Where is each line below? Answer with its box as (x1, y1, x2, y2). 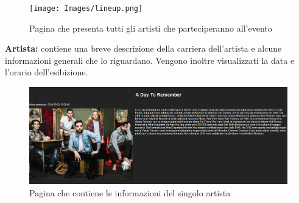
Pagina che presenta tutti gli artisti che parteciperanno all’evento (29, 21, 272, 34)
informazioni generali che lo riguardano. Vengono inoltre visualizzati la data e (5, 53, 295, 66)
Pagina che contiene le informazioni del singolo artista (29, 187, 231, 199)
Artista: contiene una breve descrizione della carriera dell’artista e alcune (5, 42, 282, 55)
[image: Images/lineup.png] (29, 4, 143, 13)
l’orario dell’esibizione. (5, 66, 88, 78)
